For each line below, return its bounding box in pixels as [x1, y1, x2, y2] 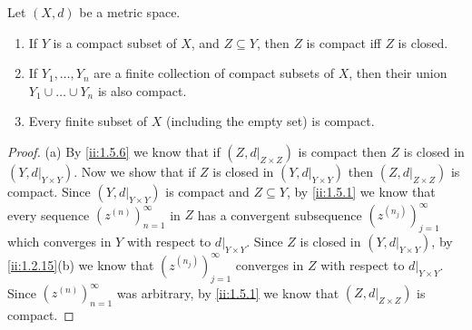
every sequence [7, 205, 90, 224]
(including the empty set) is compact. [166, 112, 375, 131]
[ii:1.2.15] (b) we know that [7, 255, 154, 274]
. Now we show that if [74, 161, 196, 180]
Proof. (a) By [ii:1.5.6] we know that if [7, 141, 221, 160]
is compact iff [306, 33, 381, 52]
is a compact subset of [53, 33, 177, 52]
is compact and [165, 181, 250, 200]
